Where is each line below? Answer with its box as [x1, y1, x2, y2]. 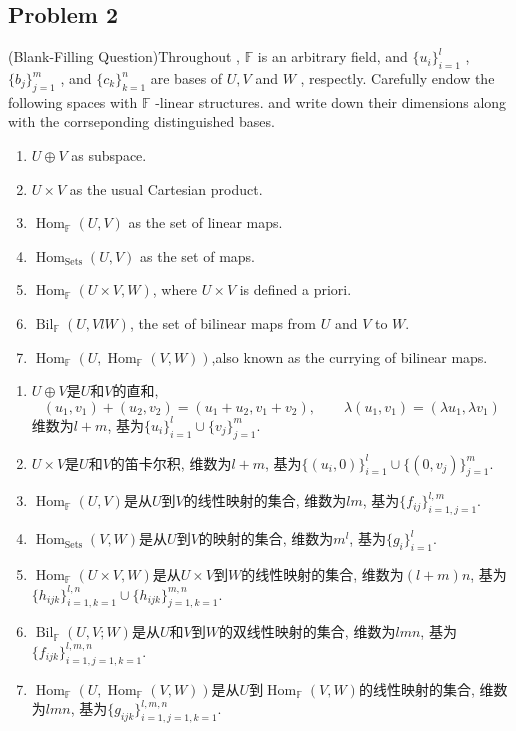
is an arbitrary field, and [257, 46, 408, 67]
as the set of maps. [140, 245, 255, 266]
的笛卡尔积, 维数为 [110, 452, 232, 473]
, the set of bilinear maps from [129, 312, 316, 333]
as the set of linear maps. [128, 212, 283, 233]
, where [152, 279, 198, 300]
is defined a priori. [239, 279, 352, 300]
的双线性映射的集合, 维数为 [218, 621, 396, 642]
